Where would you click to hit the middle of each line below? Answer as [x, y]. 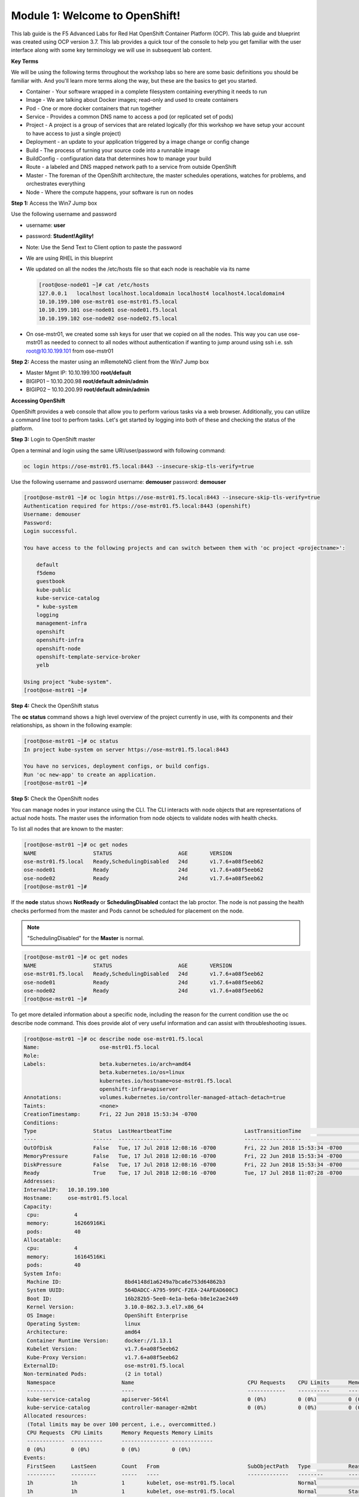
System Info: [43, 1273]
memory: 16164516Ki [66, 1257]
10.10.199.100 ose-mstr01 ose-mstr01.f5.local [108, 302]
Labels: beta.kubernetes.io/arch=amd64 [107, 1064]
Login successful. [51, 531]
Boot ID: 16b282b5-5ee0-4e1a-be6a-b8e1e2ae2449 [133, 1298]
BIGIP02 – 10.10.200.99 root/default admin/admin [88, 390]
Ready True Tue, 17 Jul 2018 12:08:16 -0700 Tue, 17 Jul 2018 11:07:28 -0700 [183, 1173]
